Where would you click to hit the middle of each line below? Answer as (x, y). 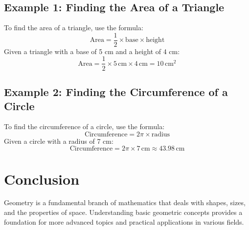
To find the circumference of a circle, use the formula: (84, 126)
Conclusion (42, 179)
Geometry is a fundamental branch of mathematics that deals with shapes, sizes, (125, 202)
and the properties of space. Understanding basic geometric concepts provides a (123, 212)
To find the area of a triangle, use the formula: (74, 28)
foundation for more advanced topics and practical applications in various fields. (124, 221)
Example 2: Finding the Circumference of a (116, 91)
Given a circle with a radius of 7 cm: (59, 141)
